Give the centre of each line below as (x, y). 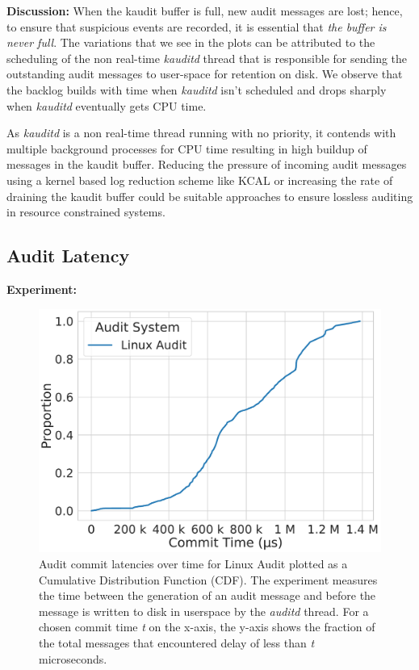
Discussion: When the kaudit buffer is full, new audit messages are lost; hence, (205, 10)
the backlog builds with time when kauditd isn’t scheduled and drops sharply (197, 89)
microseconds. (73, 658)
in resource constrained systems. (86, 212)
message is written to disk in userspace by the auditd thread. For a (204, 611)
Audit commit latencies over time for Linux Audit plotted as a (193, 563)
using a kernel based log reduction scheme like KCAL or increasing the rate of (200, 180)
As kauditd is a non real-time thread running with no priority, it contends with (201, 133)
